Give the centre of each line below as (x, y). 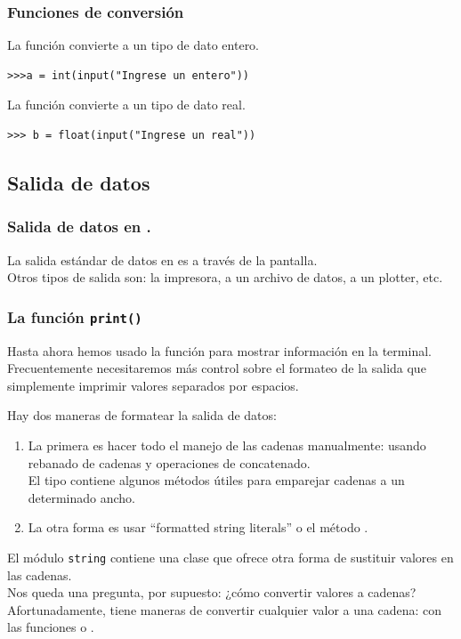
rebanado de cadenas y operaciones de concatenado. (169, 462)
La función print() (75, 316)
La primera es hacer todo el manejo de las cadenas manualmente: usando (227, 445)
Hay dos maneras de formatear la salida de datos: (142, 415)
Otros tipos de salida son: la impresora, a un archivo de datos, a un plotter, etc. (225, 277)
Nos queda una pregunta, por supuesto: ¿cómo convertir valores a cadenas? (212, 592)
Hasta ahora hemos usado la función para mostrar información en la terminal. (219, 350)
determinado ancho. (82, 497)
